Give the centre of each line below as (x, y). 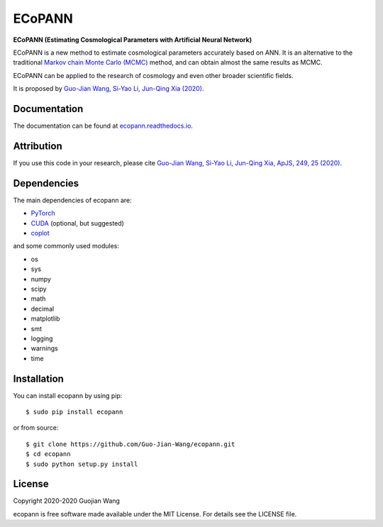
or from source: (36, 428)
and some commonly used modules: (66, 246)
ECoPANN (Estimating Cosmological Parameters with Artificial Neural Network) (132, 40)
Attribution (38, 146)
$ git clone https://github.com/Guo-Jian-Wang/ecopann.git (131, 444)
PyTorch (43, 213)
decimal (43, 309)
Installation (38, 378)
